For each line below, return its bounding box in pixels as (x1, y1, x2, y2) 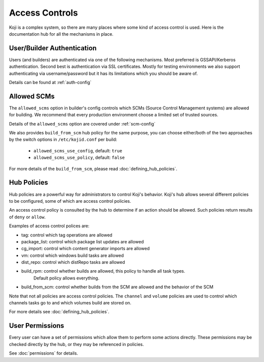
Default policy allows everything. (33, 275, 100, 281)
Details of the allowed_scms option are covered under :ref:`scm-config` (9, 121, 156, 127)
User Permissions (9, 321, 65, 330)
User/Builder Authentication (9, 44, 97, 52)
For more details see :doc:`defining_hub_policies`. (9, 309, 110, 315)
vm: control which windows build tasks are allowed (21, 252, 124, 258)
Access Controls (9, 7, 78, 18)
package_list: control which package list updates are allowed (21, 238, 144, 244)
